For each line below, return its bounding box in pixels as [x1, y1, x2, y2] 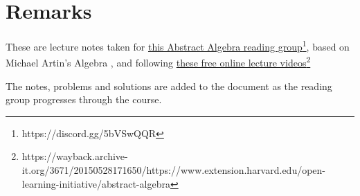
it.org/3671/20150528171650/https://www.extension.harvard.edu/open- [21, 163, 326, 177]
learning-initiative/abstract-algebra [21, 176, 170, 190]
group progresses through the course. [6, 92, 162, 107]
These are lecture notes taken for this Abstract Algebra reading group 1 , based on [6, 37, 350, 53]
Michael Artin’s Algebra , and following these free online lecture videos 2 [6, 53, 311, 70]
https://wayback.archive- [21, 149, 128, 163]
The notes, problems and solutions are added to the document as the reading [6, 78, 332, 93]
